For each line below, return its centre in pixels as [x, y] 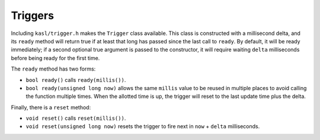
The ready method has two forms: [53, 69]
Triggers [33, 15]
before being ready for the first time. [55, 58]
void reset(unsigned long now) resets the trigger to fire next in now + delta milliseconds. [143, 126]
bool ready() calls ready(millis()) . [76, 79]
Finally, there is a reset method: [51, 107]
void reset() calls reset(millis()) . [76, 118]
